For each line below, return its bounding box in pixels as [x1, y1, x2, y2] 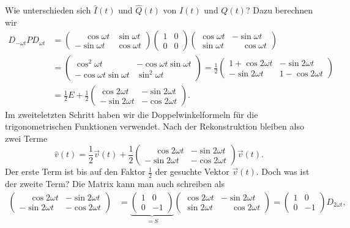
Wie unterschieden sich [5, 4, 91, 17]
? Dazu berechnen [245, 4, 313, 17]
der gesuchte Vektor [155, 165, 229, 178]
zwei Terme [5, 131, 48, 144]
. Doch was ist [256, 165, 310, 178]
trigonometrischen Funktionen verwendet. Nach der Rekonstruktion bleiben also [5, 120, 304, 133]
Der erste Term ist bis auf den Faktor [5, 165, 146, 178]
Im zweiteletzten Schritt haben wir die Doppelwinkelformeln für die [5, 108, 258, 120]
